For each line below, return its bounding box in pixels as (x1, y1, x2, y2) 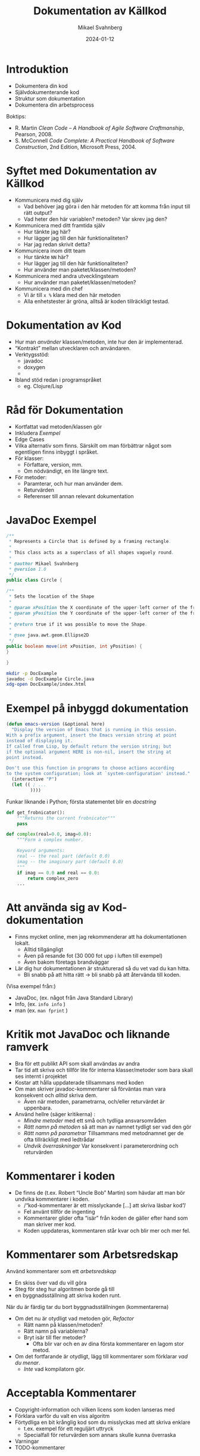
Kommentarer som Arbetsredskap (6, 1248, 179, 1261)
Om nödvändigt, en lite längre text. (23, 467, 109, 474)
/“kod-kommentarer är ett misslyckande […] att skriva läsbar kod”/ (23, 1202, 186, 1209)
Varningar (14, 1438, 39, 1445)
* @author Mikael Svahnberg (8, 561, 79, 567)
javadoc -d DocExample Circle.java (6, 676, 95, 682)
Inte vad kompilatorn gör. (23, 1366, 85, 1373)
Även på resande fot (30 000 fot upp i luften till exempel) (23, 952, 162, 960)
